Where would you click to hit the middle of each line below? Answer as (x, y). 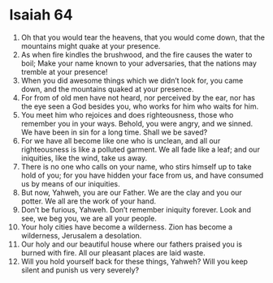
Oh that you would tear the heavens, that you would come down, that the (143, 37)
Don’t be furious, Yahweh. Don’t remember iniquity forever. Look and (136, 209)
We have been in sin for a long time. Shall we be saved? (114, 132)
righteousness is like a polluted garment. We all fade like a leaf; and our (141, 149)
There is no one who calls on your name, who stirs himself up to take (136, 166)
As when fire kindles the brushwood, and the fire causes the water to (136, 54)
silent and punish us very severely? (80, 270)
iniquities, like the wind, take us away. (84, 158)
